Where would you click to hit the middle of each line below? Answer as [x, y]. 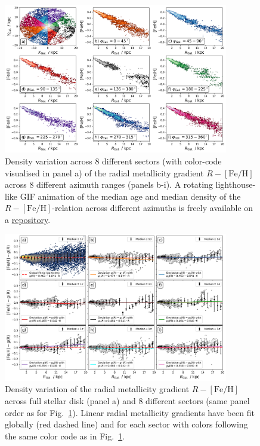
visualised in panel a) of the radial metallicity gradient [104, 172]
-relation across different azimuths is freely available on [153, 208]
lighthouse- [236, 184]
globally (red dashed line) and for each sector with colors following [126, 424]
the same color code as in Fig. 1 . [65, 436]
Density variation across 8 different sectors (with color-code [113, 161]
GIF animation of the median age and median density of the [130, 196]
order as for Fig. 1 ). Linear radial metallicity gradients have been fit [130, 412]
